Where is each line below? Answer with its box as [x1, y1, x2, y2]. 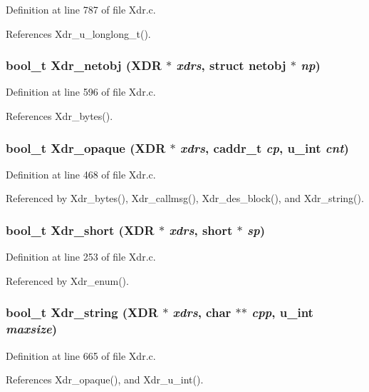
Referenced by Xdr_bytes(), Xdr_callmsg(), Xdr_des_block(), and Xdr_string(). [6, 191, 364, 206]
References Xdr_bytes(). [6, 109, 113, 123]
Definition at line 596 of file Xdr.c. [6, 84, 156, 99]
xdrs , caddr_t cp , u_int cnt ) [180, 139, 349, 156]
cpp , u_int [251, 303, 313, 321]
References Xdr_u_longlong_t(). [6, 26, 151, 41]
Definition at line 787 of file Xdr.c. [6, 2, 156, 16]
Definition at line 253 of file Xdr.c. [6, 249, 156, 264]
